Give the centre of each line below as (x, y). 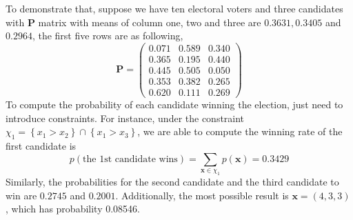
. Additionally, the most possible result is (202, 195)
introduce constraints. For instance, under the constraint (125, 118)
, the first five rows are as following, (108, 36)
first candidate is (41, 145)
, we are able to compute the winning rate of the (240, 131)
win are (21, 195)
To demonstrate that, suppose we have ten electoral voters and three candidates (174, 8)
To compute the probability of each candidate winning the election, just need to (174, 104)
